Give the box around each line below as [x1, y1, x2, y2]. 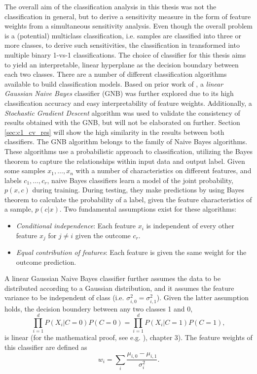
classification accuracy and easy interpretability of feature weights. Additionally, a [4, 97, 252, 108]
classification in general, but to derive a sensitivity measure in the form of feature [4, 11, 251, 21]
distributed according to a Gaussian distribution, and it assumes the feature [4, 282, 234, 293]
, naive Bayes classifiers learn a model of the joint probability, [47, 175, 234, 185]
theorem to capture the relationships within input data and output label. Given [4, 156, 245, 166]
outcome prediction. [16, 256, 76, 267]
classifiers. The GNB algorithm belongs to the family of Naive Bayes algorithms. [4, 136, 248, 147]
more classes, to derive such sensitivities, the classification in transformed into [4, 40, 240, 50]
